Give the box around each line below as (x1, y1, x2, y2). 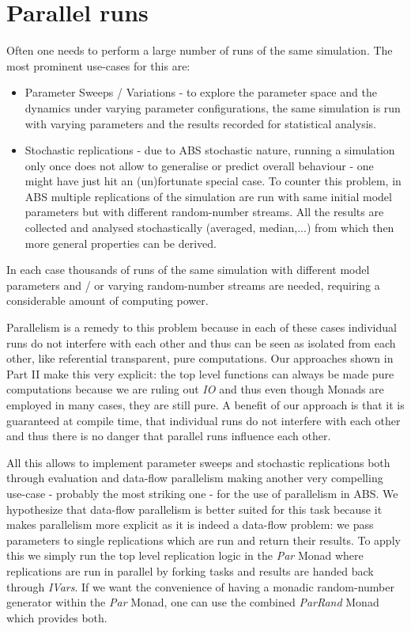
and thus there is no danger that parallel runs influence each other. (6, 428, 331, 444)
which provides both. (6, 609, 107, 625)
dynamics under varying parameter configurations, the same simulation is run (25, 99, 401, 116)
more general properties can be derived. (25, 234, 217, 251)
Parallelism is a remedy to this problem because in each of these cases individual (6, 319, 397, 336)
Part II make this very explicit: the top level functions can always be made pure (6, 365, 394, 382)
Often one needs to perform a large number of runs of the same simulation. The (6, 42, 393, 59)
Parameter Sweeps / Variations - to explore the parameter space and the (25, 84, 377, 101)
